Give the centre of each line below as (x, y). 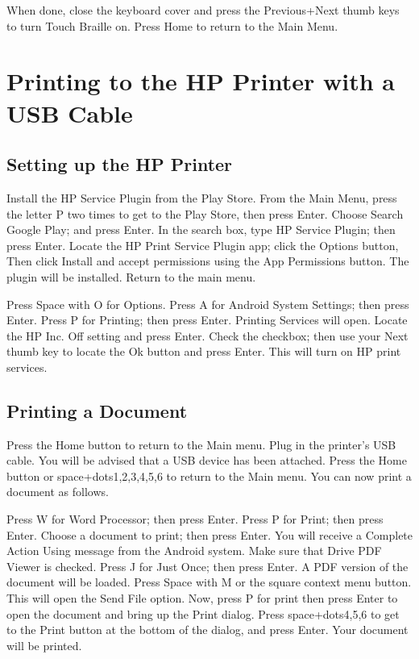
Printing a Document (97, 410)
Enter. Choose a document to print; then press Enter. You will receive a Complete (210, 534)
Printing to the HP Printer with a (201, 81)
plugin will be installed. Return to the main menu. (131, 276)
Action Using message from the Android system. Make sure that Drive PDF (194, 551)
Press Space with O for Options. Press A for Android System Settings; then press (208, 304)
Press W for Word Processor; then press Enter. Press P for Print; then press (195, 519)
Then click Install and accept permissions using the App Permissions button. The (208, 261)
